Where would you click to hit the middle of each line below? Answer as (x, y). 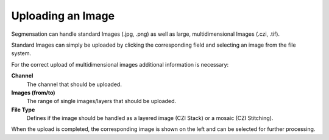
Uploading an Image (63, 16)
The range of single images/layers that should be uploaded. (101, 101)
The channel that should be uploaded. (74, 84)
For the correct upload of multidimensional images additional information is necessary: (120, 64)
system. (21, 53)
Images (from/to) (33, 92)
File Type (23, 110)
